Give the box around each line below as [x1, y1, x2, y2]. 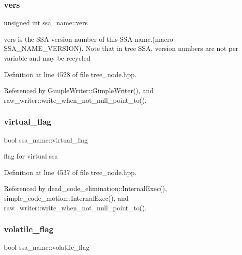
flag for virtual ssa [4, 151, 58, 161]
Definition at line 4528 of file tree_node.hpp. [4, 69, 137, 79]
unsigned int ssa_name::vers [4, 17, 88, 28]
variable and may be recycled [4, 53, 91, 63]
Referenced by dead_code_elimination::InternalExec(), [4, 183, 167, 193]
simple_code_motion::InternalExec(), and [4, 192, 129, 203]
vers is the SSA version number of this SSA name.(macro [4, 33, 173, 44]
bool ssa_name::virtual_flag [4, 134, 88, 144]
